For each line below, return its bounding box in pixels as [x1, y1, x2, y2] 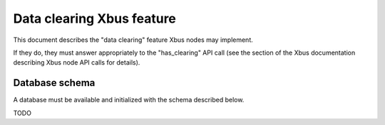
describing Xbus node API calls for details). [13, 58, 140, 67]
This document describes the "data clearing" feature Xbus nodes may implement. [13, 36, 253, 44]
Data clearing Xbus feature [13, 11, 176, 26]
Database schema [13, 77, 96, 89]
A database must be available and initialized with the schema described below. [13, 96, 245, 104]
